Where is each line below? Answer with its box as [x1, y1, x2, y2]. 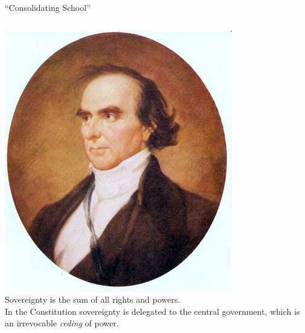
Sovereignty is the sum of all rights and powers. [5, 293, 181, 306]
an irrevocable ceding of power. [5, 317, 119, 329]
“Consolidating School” [5, 1, 91, 13]
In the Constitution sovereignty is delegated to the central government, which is [5, 305, 300, 317]
